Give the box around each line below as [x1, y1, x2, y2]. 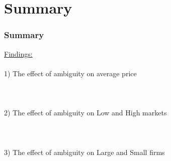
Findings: [4, 48, 33, 59]
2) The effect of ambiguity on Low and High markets [4, 107, 167, 118]
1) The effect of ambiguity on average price [4, 68, 137, 78]
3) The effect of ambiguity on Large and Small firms [4, 146, 165, 157]
